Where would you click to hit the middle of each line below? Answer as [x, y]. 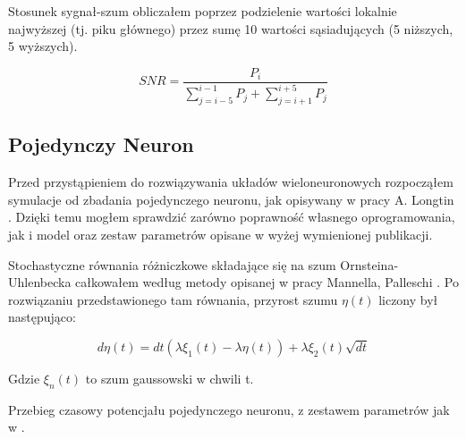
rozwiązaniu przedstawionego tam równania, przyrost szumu [173, 299]
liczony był [408, 299]
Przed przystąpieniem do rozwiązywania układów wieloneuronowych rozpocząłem [231, 182]
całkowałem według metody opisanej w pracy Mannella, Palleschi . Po [267, 282]
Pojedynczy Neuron [101, 144]
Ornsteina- [369, 264]
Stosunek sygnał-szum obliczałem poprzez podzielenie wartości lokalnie [203, 11]
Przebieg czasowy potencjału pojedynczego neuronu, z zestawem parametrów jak [229, 409]
